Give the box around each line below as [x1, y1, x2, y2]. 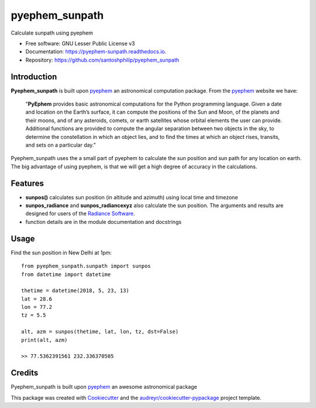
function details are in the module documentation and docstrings [25, 218, 181, 225]
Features [11, 178, 44, 188]
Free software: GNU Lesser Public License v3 [25, 40, 135, 47]
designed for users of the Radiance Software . [25, 210, 135, 217]
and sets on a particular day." [25, 141, 97, 148]
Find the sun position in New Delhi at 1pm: [11, 249, 112, 256]
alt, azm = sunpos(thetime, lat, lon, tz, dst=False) [21, 328, 178, 335]
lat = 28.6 [21, 295, 53, 302]
